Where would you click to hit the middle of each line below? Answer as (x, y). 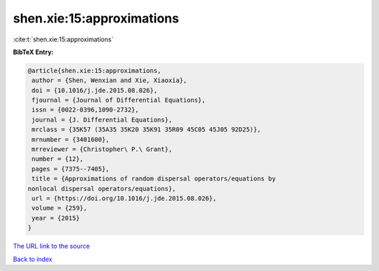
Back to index (33, 259)
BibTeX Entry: (33, 52)
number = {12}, (58, 159)
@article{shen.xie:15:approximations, (94, 71)
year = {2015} (56, 218)
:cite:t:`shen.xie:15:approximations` (63, 39)
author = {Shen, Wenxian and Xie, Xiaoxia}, (109, 80)
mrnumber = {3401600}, (71, 139)
